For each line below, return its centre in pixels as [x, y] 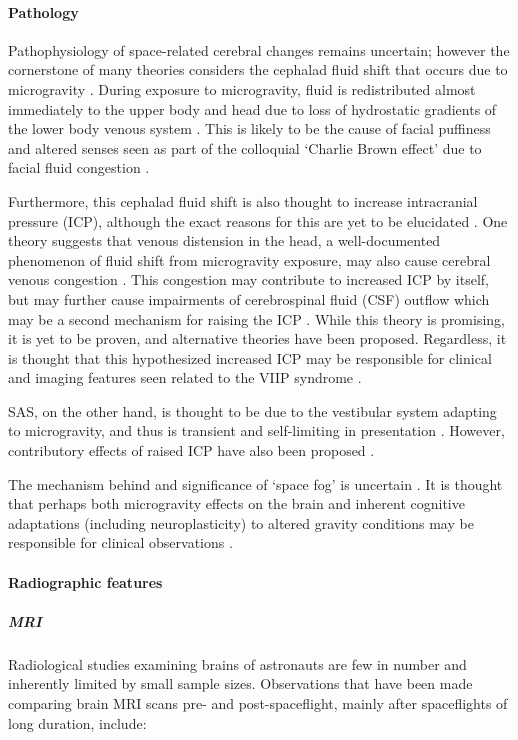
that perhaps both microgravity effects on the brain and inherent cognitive [236, 503]
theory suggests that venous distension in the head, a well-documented [224, 240]
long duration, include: [77, 722]
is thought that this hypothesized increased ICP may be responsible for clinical [250, 357]
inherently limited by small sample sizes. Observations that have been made [240, 683]
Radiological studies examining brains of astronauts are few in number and [237, 663]
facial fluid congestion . [79, 167]
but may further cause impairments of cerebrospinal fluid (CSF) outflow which [249, 298]
